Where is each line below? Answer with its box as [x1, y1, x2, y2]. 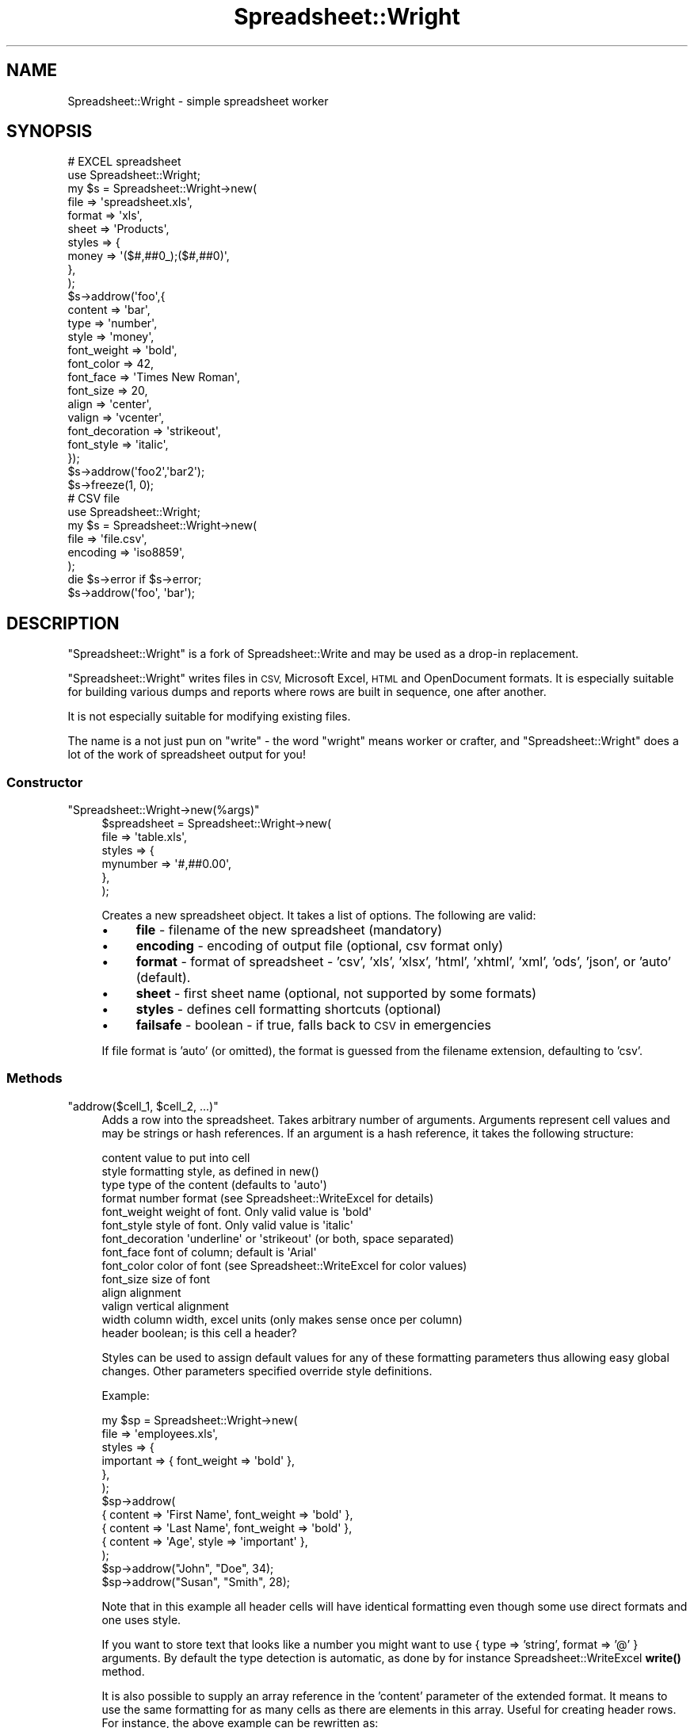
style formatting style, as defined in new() [101, 1164, 319, 1178]
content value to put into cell [101, 1150, 250, 1164]
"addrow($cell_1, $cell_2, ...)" [67, 1099, 219, 1113]
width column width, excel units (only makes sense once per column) [101, 1312, 463, 1326]
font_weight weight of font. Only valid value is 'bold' [101, 1204, 372, 1218]
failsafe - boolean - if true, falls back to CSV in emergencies [135, 1017, 491, 1034]
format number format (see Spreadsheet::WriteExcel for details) [101, 1191, 434, 1205]
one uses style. [101, 1612, 181, 1627]
